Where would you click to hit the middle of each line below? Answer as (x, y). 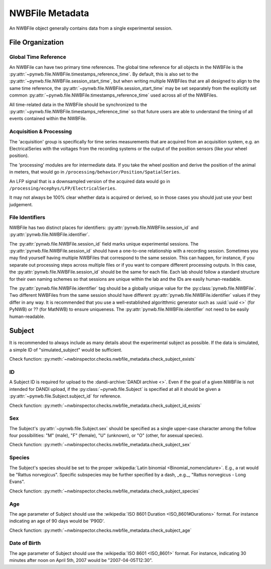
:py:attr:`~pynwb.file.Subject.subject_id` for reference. (65, 396)
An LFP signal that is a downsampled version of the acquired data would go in (90, 181)
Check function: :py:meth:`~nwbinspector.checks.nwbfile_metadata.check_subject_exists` (102, 359)
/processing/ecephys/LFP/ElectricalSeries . (63, 188)
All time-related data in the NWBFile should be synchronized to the (78, 104)
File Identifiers (27, 217)
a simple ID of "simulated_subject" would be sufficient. (66, 350)
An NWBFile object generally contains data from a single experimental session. (91, 28)
